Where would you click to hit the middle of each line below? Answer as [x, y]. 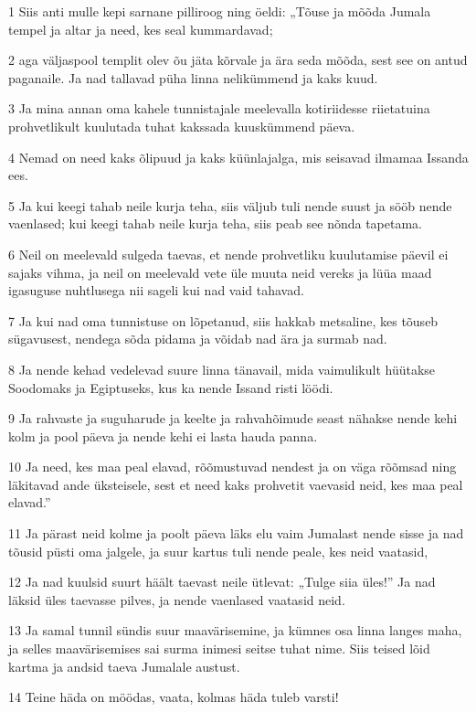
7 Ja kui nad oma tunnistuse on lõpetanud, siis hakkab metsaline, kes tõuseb [223, 320]
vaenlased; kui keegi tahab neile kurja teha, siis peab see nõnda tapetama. [216, 223]
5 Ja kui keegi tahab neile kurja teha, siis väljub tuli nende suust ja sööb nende [230, 205]
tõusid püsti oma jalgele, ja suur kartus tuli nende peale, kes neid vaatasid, [218, 551]
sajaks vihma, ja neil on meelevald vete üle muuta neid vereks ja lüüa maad [220, 272]
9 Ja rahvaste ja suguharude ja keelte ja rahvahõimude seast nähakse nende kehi [233, 418]
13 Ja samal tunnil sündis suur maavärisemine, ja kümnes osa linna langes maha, [235, 630]
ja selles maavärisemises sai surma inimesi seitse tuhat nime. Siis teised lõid [219, 648]
